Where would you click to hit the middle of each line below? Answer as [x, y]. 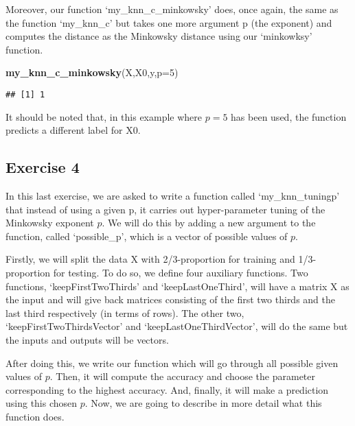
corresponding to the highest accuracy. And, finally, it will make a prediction [167, 389]
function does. [35, 416]
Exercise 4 [43, 167]
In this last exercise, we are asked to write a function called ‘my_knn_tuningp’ [173, 196]
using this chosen [42, 403]
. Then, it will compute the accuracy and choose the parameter [183, 376]
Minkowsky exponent [50, 223]
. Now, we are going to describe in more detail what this [203, 403]
